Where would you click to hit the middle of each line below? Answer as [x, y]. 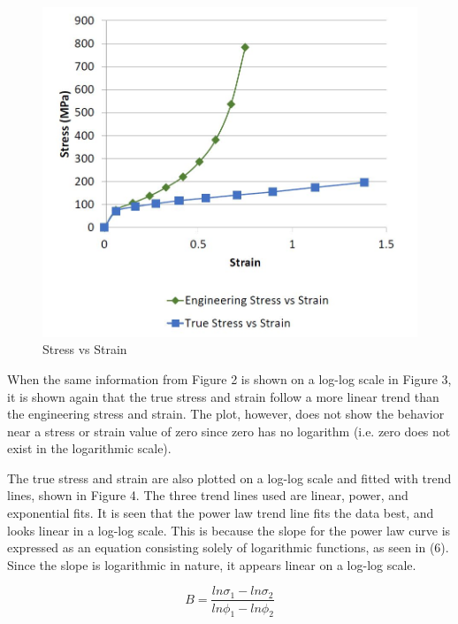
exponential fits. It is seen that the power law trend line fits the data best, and [221, 513]
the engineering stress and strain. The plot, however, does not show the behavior [226, 414]
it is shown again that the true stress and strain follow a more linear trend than [223, 396]
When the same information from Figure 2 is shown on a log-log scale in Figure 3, [229, 378]
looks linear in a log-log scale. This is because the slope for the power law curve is [229, 530]
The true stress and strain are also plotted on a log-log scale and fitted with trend [229, 478]
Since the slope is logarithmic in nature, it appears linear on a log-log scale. [212, 564]
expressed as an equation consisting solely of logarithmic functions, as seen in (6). [228, 547]
